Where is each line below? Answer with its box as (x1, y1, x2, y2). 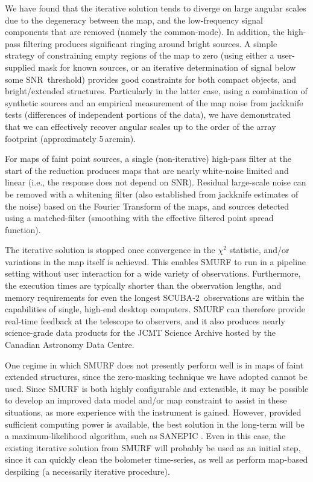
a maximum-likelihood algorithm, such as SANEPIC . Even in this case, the (5, 429, 286, 442)
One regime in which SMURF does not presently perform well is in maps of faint (5, 358, 304, 371)
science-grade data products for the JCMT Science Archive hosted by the (5, 326, 276, 339)
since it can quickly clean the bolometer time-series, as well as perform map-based (5, 453, 308, 466)
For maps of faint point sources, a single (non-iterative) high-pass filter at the (5, 152, 291, 165)
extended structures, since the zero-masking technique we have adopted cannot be (5, 370, 308, 383)
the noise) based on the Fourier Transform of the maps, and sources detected (5, 199, 289, 212)
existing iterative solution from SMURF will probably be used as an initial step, (5, 441, 301, 454)
